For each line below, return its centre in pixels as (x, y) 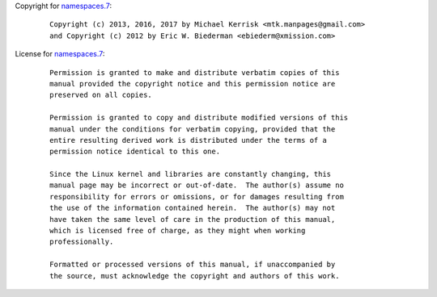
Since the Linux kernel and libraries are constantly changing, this (191, 174)
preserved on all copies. (101, 95)
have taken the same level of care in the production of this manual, (193, 219)
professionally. (82, 242)
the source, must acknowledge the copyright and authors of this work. (195, 276)
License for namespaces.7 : (60, 54)
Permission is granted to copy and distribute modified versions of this (199, 118)
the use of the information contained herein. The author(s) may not (193, 208)
